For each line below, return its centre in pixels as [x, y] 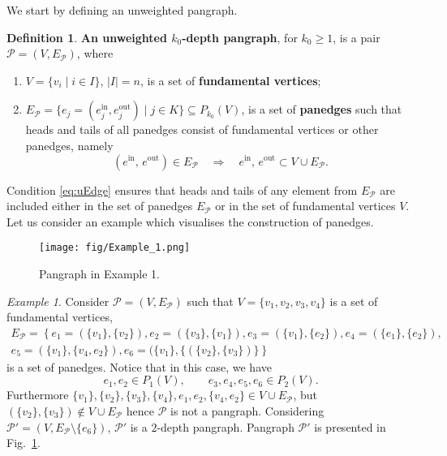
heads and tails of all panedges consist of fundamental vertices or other [202, 129]
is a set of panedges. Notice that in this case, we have [139, 366]
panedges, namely [69, 145]
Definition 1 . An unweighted [87, 37]
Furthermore [38, 395]
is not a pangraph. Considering [247, 411]
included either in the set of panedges [100, 206]
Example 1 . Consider [58, 301]
